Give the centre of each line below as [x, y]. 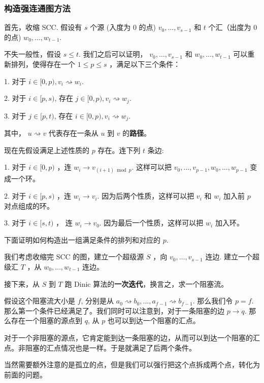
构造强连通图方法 [37, 8]
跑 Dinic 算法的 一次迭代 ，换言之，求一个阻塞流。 [146, 283]
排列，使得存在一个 [43, 64]
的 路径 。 [137, 133]
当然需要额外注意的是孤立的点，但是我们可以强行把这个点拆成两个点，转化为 [132, 365]
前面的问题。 [25, 374]
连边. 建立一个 [229, 257]
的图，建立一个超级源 [108, 257]
